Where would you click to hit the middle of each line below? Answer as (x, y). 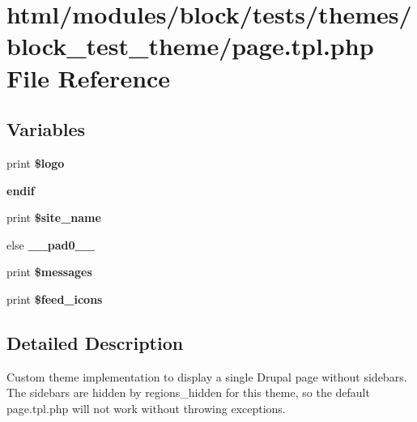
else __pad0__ (51, 244)
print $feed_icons (55, 298)
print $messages (49, 272)
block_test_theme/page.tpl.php (190, 46)
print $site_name (54, 217)
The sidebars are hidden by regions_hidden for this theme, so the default (188, 392)
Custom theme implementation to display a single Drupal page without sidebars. (207, 376)
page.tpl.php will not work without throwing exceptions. (146, 408)
